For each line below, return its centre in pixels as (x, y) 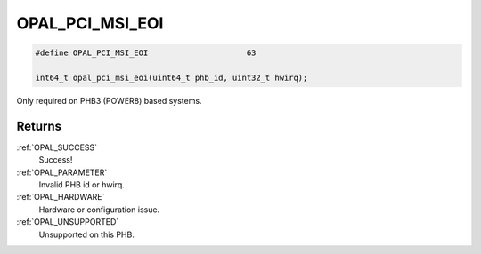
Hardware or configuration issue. (99, 210)
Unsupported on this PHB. (87, 234)
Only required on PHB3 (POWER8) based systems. (109, 100)
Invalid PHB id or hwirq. (82, 184)
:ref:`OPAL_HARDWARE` (61, 197)
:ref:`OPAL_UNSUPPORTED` (68, 222)
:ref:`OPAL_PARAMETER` (62, 172)
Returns (39, 126)
